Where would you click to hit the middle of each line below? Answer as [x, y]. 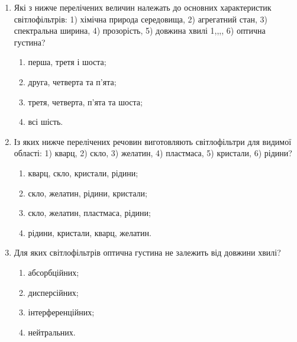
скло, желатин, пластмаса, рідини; [89, 213]
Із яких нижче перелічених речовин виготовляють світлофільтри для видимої [153, 141]
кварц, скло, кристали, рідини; [83, 172]
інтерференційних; [61, 312]
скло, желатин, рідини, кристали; [88, 193]
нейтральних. [52, 332]
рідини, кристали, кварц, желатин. [90, 232]
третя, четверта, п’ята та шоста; [85, 101]
